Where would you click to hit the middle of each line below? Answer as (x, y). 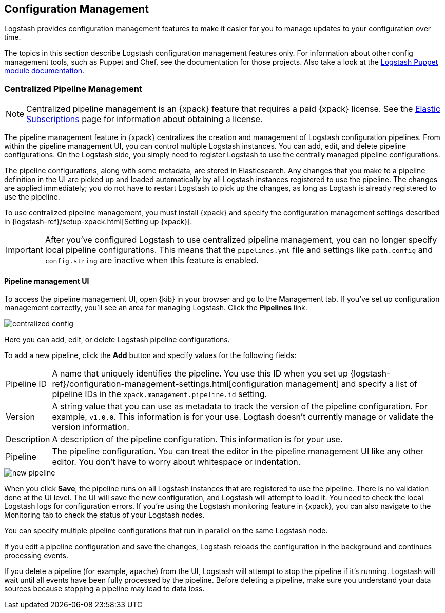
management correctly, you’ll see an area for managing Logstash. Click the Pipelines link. (156, 308)
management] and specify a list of (351, 384)
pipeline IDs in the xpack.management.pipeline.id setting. (160, 394)
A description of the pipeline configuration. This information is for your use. (197, 439)
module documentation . (44, 71)
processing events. (36, 556)
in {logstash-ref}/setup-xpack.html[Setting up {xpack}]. (98, 222)
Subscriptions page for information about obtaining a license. (144, 119)
